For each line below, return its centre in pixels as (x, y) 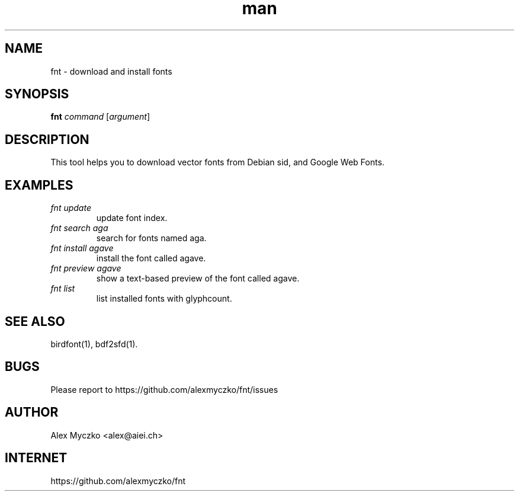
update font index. (132, 218)
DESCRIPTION (47, 139)
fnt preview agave (86, 268)
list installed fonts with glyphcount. (164, 299)
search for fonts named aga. (151, 238)
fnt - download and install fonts (111, 71)
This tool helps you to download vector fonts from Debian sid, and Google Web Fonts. (217, 162)
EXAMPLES (39, 185)
